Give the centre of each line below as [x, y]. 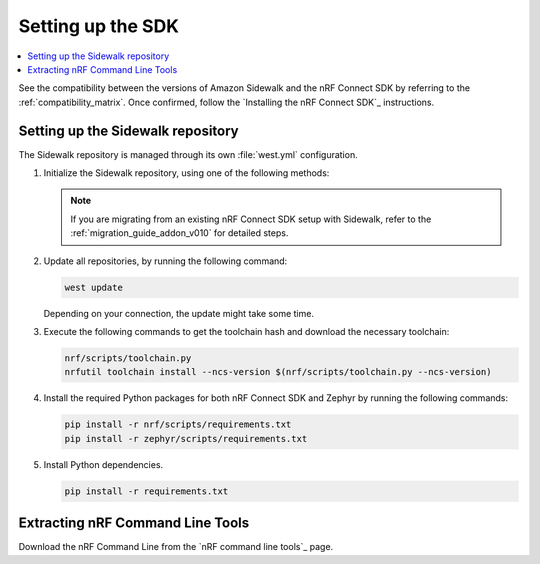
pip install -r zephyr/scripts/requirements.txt [186, 438]
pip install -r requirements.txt [146, 491]
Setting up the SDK [99, 26]
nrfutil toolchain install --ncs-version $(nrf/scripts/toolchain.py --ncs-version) [278, 372]
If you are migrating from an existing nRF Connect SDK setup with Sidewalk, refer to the [251, 219]
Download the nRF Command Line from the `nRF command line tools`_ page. [176, 547]
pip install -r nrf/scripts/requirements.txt [178, 424]
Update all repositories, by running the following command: [165, 261]
